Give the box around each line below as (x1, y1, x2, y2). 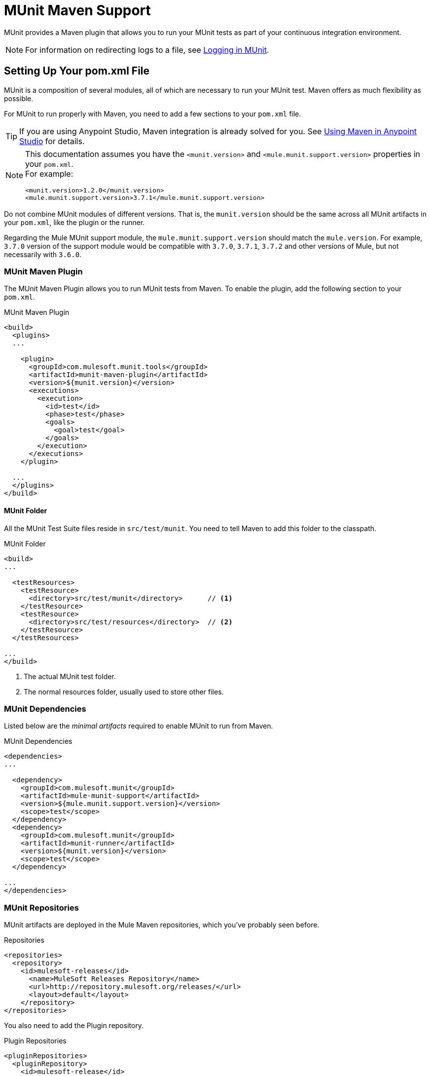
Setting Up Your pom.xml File (4, 65, 150, 77)
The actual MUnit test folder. (24, 672, 116, 681)
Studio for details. (19, 136, 85, 146)
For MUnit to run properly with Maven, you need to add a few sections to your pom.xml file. (4, 109, 301, 118)
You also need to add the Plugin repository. (4, 1021, 144, 1030)
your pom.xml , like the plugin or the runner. (4, 218, 145, 227)
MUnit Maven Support (4, 2, 151, 19)
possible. (4, 94, 34, 103)
